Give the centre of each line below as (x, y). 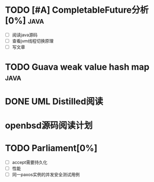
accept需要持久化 (30, 162)
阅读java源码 (25, 35)
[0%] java (25, 21)
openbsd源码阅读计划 (49, 125)
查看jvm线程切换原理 (33, 41)
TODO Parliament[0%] (51, 148)
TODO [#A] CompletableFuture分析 (77, 10)
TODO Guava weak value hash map (77, 67)
